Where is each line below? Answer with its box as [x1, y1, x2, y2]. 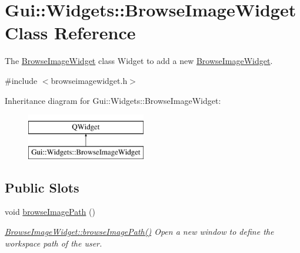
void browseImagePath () [5, 205, 95, 218]
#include [5, 74, 38, 86]
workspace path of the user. [5, 237, 102, 249]
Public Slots [5, 178, 79, 196]
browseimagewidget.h [51, 74, 128, 86]
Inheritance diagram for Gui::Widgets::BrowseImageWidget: [5, 94, 221, 106]
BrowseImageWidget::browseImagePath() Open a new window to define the [5, 225, 274, 238]
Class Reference [5, 21, 136, 45]
